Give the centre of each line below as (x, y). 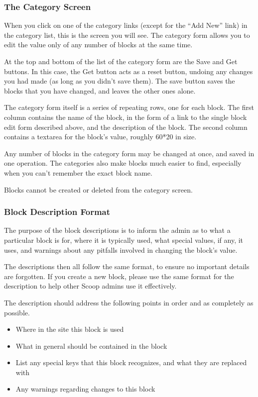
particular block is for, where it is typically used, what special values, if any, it (124, 240)
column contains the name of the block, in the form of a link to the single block (126, 117)
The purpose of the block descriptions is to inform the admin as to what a (117, 230)
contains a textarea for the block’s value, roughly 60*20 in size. (100, 137)
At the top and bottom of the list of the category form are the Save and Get (121, 61)
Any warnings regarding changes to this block (85, 389)
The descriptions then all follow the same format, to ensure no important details (127, 266)
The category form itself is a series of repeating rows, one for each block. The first (129, 107)
